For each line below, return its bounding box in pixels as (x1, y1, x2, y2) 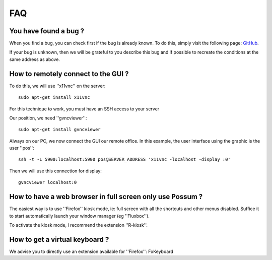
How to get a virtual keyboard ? (9, 235, 109, 244)
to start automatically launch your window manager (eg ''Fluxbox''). (9, 213, 150, 219)
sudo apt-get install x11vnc (18, 95, 90, 100)
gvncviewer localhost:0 (18, 179, 77, 185)
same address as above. (9, 56, 60, 62)
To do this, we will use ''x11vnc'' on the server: (9, 83, 106, 89)
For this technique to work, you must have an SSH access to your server (9, 106, 160, 112)
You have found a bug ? (9, 27, 85, 35)
